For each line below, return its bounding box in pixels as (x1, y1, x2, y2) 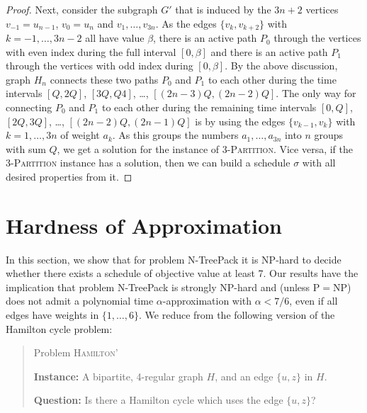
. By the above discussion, (225, 58, 338, 73)
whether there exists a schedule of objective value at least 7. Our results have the (6, 266, 358, 281)
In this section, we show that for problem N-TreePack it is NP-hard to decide (6, 251, 341, 266)
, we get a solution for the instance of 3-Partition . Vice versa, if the (57, 141, 354, 156)
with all (302, 155, 336, 170)
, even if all (289, 293, 338, 308)
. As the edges (155, 16, 217, 30)
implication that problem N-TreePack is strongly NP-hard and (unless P (6, 279, 320, 294)
